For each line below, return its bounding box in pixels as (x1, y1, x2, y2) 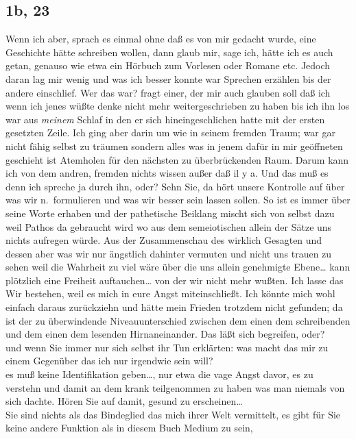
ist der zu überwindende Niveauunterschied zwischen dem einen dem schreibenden (5, 313, 351, 327)
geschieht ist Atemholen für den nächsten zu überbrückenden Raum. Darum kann (5, 152, 349, 166)
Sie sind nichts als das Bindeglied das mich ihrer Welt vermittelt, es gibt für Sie (5, 407, 341, 421)
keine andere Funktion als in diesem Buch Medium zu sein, (5, 421, 253, 435)
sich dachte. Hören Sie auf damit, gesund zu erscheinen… (5, 394, 243, 408)
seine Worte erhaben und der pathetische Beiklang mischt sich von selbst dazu (5, 205, 335, 220)
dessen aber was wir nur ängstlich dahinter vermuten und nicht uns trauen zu (5, 246, 332, 260)
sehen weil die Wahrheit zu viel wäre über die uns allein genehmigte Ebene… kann (5, 260, 351, 274)
